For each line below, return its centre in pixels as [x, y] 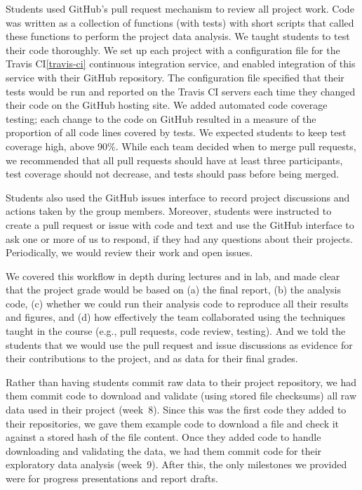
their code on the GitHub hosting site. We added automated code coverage [167, 105]
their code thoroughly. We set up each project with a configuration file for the [173, 49]
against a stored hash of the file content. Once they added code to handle [163, 437]
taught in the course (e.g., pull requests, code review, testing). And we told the [176, 331]
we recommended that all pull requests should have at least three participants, [174, 160]
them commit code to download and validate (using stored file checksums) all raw [181, 396]
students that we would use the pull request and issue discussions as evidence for [179, 344]
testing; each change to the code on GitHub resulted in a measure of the [161, 118]
